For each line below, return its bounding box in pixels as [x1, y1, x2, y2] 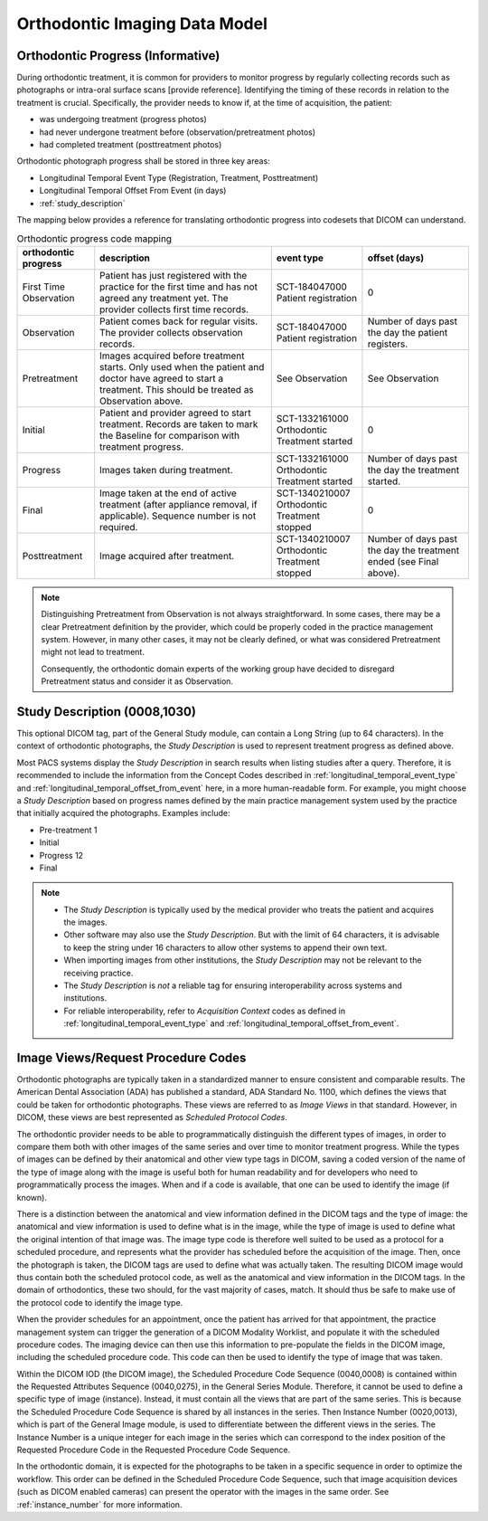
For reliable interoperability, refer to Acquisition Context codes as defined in [63, 1005, 346, 1016]
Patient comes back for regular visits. [99, 315, 258, 328]
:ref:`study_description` [39, 197, 126, 208]
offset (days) [367, 252, 425, 264]
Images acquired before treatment [99, 349, 245, 362]
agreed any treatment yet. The [99, 291, 230, 304]
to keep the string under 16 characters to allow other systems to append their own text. [63, 942, 388, 953]
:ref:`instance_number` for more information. [16, 1498, 183, 1510]
